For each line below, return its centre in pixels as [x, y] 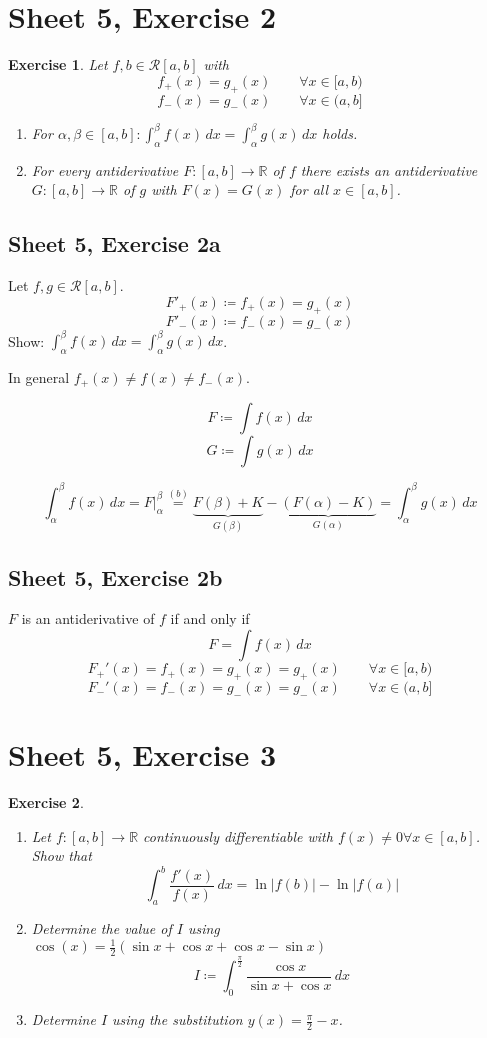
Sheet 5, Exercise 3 [142, 754]
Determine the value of [101, 928]
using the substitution [177, 1019]
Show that [61, 855]
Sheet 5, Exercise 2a [114, 243]
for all [309, 189]
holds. [340, 133]
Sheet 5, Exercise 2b [115, 576]
